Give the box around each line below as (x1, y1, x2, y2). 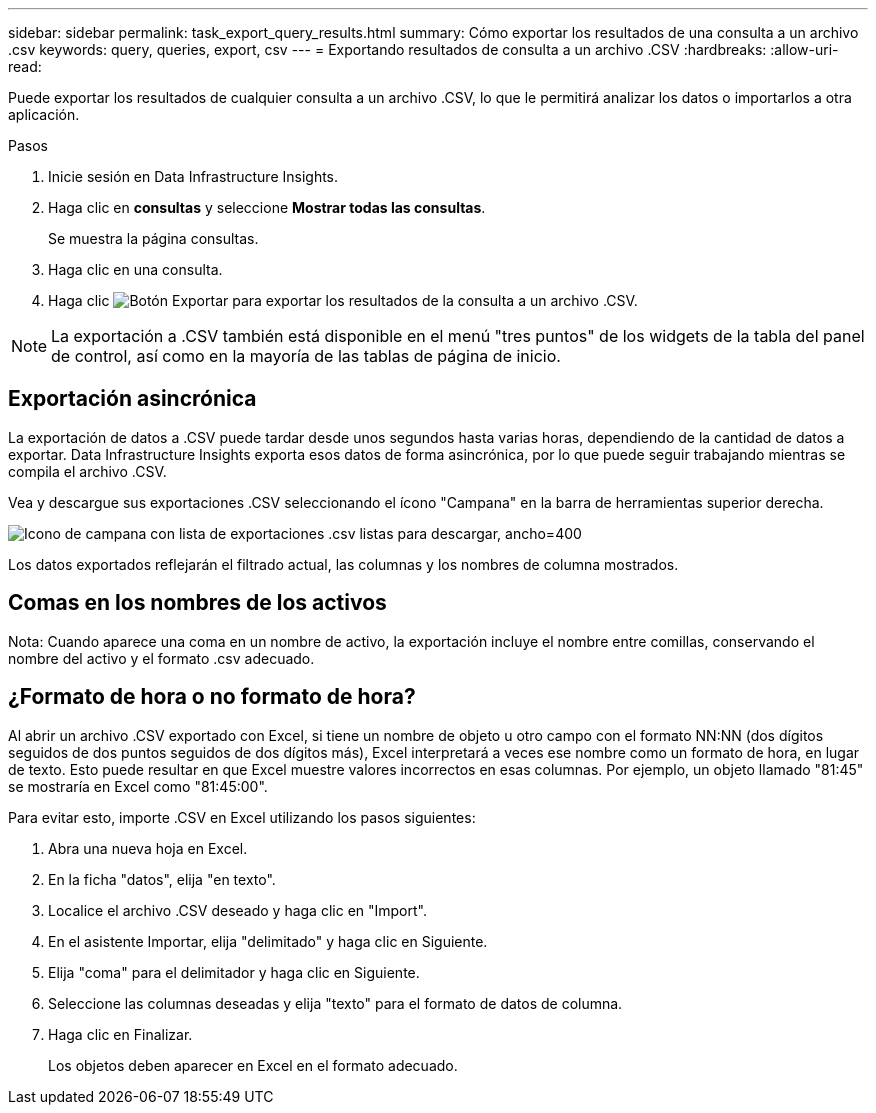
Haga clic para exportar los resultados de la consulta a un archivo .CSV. (48, 292, 638, 309)
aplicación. (8, 106, 80, 123)
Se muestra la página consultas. (48, 230, 259, 247)
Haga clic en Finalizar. (48, 1025, 193, 1043)
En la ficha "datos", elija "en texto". (48, 870, 276, 888)
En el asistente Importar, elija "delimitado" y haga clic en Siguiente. (48, 932, 488, 950)
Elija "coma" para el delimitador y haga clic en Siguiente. (48, 963, 420, 981)
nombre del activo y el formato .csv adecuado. (8, 649, 315, 667)
